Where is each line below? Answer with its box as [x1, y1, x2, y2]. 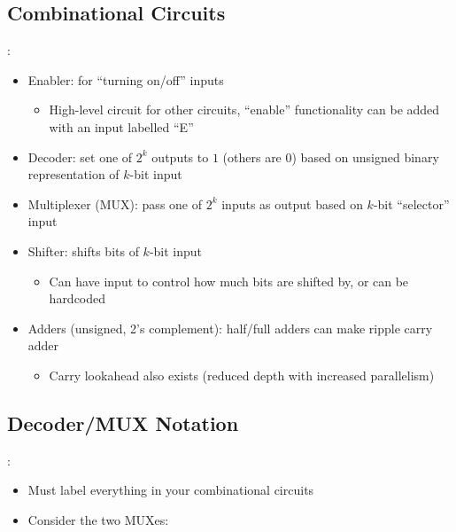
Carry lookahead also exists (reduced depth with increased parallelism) [49, 365, 435, 384]
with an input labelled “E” [49, 117, 194, 136]
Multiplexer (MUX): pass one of [27, 194, 203, 213]
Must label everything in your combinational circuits [27, 481, 314, 499]
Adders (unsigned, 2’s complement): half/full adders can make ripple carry [27, 318, 433, 337]
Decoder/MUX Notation [7, 409, 239, 436]
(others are [222, 147, 282, 166]
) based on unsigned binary [291, 147, 439, 166]
